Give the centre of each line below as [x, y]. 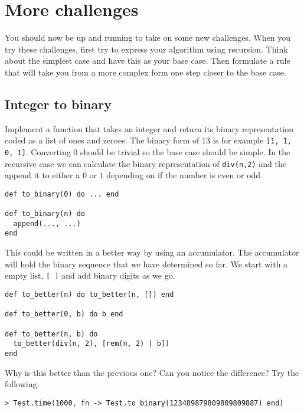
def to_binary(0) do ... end [62, 194]
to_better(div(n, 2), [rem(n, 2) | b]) [91, 344]
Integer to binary [58, 104]
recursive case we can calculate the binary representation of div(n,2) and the [146, 163]
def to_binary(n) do [45, 214]
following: [22, 384]
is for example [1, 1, [252, 140]
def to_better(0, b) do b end [64, 314]
